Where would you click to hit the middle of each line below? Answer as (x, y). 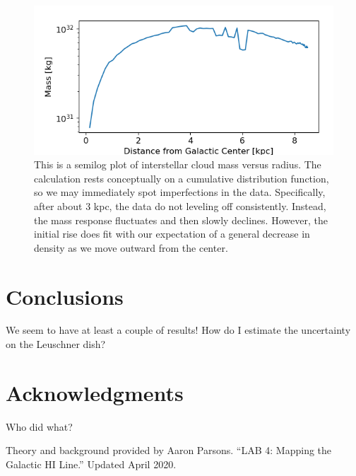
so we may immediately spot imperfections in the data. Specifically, (180, 192)
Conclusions (65, 296)
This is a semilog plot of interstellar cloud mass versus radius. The (178, 164)
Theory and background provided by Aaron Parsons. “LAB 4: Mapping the (169, 450)
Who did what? (39, 426)
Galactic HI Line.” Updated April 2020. (91, 464)
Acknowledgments (95, 392)
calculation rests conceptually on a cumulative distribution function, (182, 178)
